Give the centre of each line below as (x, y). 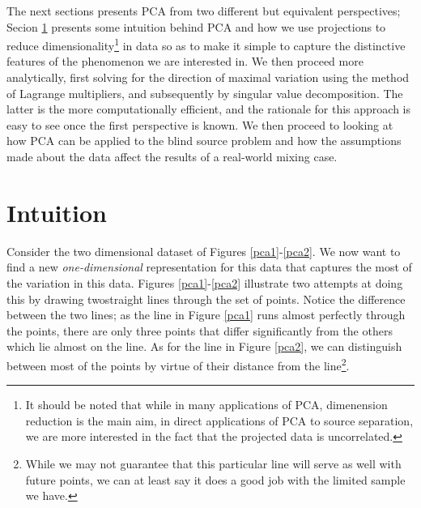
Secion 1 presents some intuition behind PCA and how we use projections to (196, 26)
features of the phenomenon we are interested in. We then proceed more (185, 61)
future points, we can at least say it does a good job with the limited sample (215, 479)
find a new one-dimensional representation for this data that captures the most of (209, 267)
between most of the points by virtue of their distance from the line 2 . (178, 364)
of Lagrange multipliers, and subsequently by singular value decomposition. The (205, 93)
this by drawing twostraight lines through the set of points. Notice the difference (206, 299)
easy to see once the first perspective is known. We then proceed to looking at (200, 124)
